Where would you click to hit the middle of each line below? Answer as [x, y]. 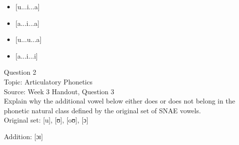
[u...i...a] [28, 6]
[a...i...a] [27, 23]
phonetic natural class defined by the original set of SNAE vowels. [102, 110]
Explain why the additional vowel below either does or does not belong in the [119, 101]
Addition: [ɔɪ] [24, 136]
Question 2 [20, 72]
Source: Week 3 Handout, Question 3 [59, 91]
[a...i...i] [27, 55]
